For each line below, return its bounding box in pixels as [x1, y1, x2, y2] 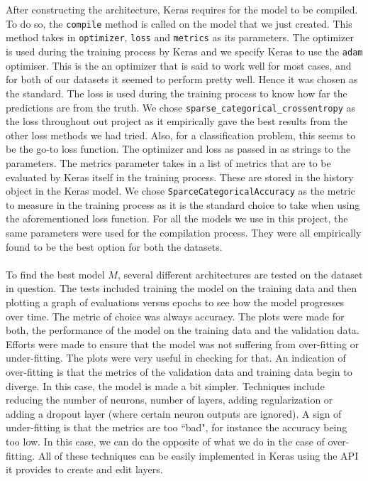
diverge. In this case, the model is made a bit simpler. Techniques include [6, 378, 325, 393]
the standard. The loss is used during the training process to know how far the [6, 85, 347, 100]
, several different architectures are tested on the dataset [117, 266, 363, 281]
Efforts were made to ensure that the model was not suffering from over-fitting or [6, 336, 359, 351]
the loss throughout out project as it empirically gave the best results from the [6, 114, 348, 129]
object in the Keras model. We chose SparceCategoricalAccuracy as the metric [6, 183, 355, 198]
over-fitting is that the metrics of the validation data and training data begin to [6, 364, 352, 379]
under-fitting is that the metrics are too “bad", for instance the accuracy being [6, 420, 347, 435]
